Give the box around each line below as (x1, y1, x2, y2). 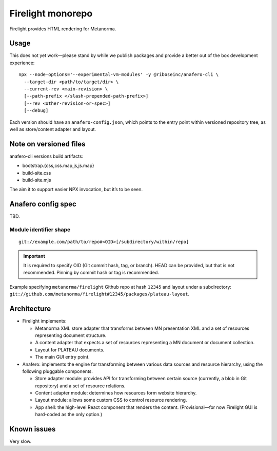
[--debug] (24, 108, 49, 114)
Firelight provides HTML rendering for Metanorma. (9, 26, 116, 32)
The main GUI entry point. (35, 354, 90, 360)
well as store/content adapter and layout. (9, 126, 96, 132)
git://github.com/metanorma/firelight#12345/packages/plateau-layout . (9, 291, 190, 297)
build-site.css (22, 170, 51, 176)
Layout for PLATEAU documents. (35, 347, 105, 353)
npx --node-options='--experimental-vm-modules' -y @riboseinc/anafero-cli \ (18, 72, 219, 78)
